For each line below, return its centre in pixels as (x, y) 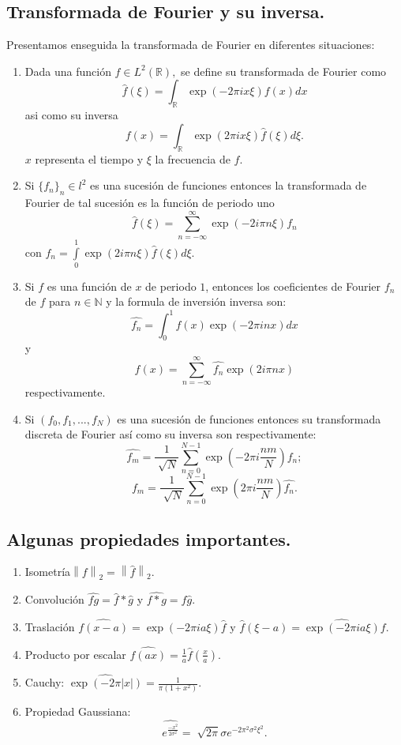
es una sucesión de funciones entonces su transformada (249, 418)
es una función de (89, 286)
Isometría (48, 572)
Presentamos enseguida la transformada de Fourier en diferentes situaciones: (191, 45)
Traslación (50, 626)
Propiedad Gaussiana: (78, 711)
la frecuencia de (193, 158)
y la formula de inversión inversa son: (196, 301)
